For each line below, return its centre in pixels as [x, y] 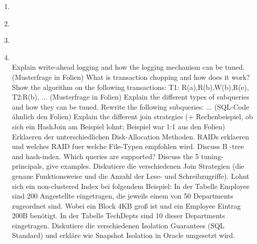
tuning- [212, 156]
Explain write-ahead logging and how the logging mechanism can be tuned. [128, 67]
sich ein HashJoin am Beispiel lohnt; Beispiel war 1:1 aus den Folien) [118, 126]
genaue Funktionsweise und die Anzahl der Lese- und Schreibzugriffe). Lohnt [131, 176]
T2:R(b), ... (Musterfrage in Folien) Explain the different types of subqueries [131, 97]
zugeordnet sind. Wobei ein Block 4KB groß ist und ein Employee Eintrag [126, 205]
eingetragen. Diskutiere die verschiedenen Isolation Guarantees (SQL [118, 225]
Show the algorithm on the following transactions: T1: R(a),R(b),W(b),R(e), [130, 87]
